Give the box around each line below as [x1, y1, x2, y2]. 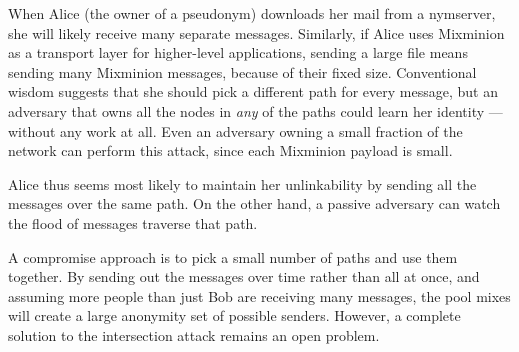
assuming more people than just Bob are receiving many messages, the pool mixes [8, 285, 511, 306]
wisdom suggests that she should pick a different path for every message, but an [8, 81, 498, 102]
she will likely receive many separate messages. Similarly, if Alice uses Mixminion [8, 22, 505, 43]
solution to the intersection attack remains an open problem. [8, 324, 380, 345]
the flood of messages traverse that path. [8, 212, 258, 233]
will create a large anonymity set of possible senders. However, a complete [8, 305, 461, 326]
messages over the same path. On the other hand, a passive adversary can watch [8, 193, 501, 214]
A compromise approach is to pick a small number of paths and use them [8, 246, 458, 267]
